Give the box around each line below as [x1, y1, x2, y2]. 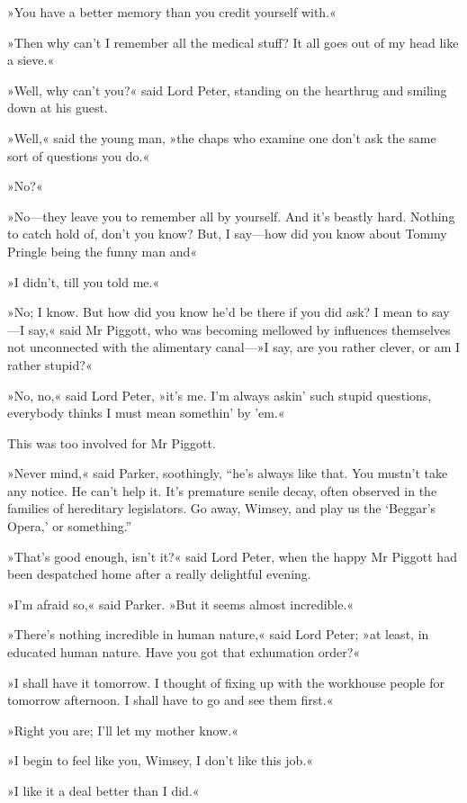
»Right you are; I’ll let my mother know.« [7, 720, 238, 739]
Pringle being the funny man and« [7, 241, 198, 260]
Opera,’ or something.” [7, 517, 132, 536]
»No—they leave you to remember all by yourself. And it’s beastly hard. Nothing [7, 206, 455, 225]
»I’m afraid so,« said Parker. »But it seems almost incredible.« [7, 594, 355, 613]
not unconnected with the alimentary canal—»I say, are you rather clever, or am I [7, 338, 461, 356]
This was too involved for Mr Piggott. [7, 433, 216, 452]
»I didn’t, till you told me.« [7, 272, 160, 291]
